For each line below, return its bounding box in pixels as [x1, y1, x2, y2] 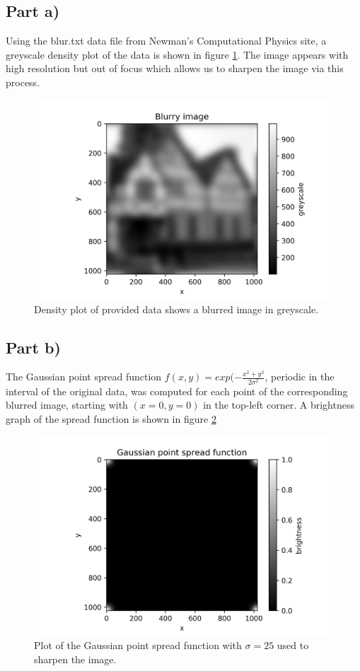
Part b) [6, 336, 61, 358]
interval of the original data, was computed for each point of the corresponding [6, 383, 348, 398]
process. [6, 74, 40, 89]
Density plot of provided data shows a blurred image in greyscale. [34, 301, 318, 316]
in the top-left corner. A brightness [203, 397, 354, 412]
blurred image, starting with [6, 397, 128, 412]
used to [277, 638, 309, 653]
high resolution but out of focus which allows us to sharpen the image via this [6, 61, 344, 76]
